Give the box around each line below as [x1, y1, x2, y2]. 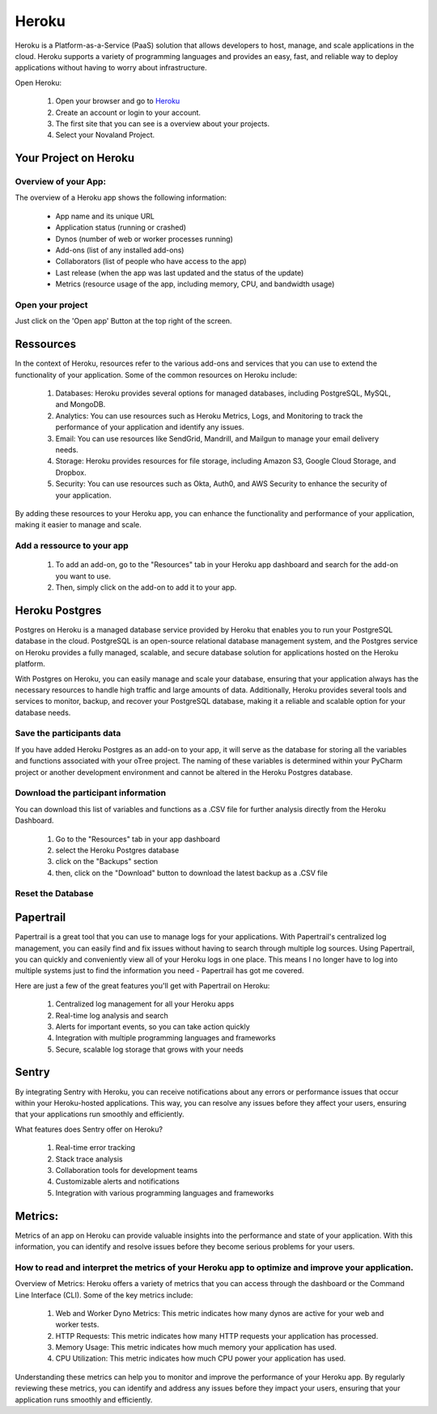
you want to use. [55, 571, 111, 581]
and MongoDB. [55, 400, 106, 409]
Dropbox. [55, 468, 87, 477]
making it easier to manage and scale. [15, 520, 142, 530]
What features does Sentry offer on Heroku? [15, 1124, 163, 1134]
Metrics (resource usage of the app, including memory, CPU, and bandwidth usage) [55, 279, 335, 289]
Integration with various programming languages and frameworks [55, 1188, 274, 1197]
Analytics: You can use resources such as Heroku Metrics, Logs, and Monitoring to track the [55, 411, 363, 421]
